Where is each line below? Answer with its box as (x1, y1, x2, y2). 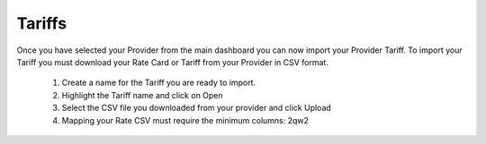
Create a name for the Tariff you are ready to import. (61, 77, 256, 89)
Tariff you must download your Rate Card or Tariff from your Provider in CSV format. (16, 56, 328, 67)
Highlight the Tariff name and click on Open (61, 89, 224, 100)
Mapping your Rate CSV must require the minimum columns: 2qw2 (61, 114, 310, 125)
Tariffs (16, 13, 67, 33)
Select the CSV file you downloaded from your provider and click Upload (61, 103, 332, 114)
